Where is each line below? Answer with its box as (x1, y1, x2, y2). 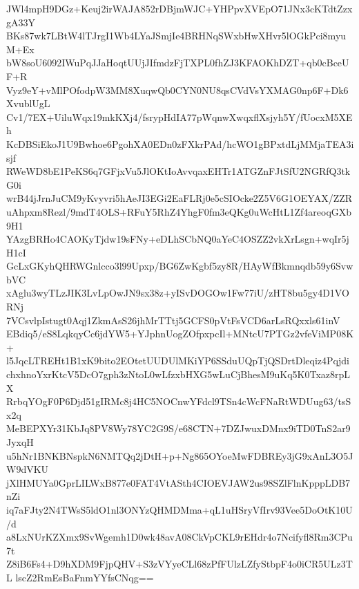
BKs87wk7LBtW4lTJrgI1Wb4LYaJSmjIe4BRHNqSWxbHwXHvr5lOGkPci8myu (6, 28, 347, 43)
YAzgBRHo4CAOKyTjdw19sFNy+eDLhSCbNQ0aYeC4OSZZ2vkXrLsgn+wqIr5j (6, 232, 349, 246)
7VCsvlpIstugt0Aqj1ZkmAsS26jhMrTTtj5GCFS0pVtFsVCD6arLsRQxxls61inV (6, 312, 340, 327)
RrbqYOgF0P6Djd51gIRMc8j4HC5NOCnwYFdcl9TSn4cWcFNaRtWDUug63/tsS (6, 394, 351, 409)
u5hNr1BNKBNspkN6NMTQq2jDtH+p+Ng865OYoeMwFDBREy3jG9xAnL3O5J (6, 448, 353, 462)
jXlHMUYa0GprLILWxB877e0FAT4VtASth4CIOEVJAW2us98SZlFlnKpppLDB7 (6, 475, 351, 489)
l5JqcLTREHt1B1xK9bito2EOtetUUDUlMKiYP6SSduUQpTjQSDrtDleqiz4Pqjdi (6, 353, 349, 368)
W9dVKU (6, 462, 49, 476)
